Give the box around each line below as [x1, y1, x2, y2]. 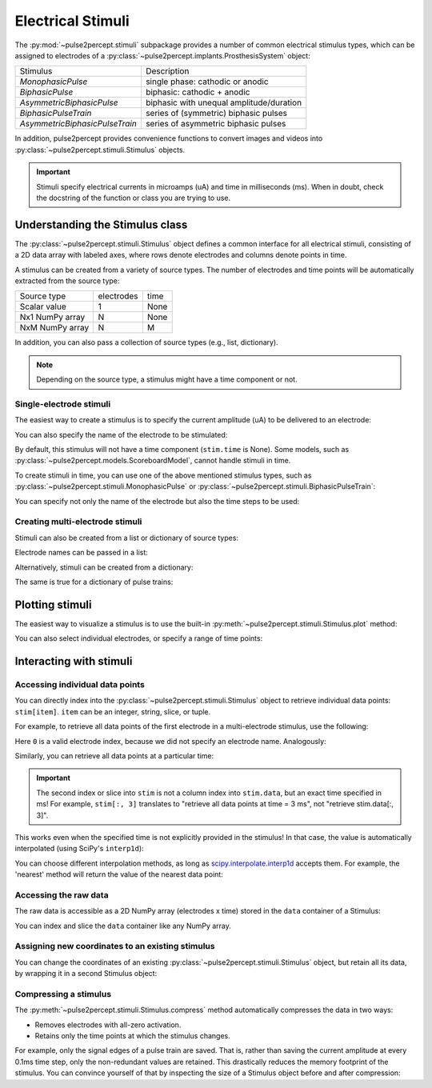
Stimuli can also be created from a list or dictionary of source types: [14, 533, 239, 542]
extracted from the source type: [14, 276, 120, 286]
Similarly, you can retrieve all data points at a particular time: [14, 750, 214, 760]
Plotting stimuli [14, 598, 92, 611]
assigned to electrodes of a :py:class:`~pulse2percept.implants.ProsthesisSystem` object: [14, 50, 311, 60]
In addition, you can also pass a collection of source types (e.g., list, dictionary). [14, 338, 279, 347]
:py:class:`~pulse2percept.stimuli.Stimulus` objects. [14, 145, 186, 154]
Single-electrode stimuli [14, 398, 111, 410]
